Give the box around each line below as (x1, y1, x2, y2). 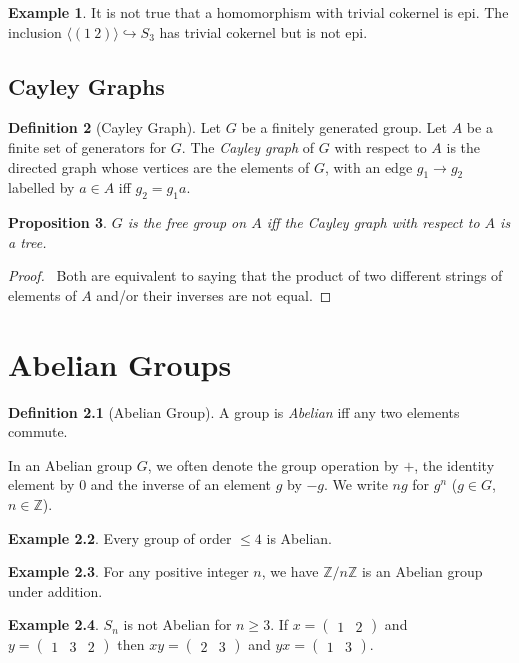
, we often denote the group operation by (147, 454, 399, 475)
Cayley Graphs (8, 70, 165, 101)
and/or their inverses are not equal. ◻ (96, 284, 332, 305)
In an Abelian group (8, 454, 133, 475)
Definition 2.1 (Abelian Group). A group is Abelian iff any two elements (8, 401, 460, 422)
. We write (324, 474, 388, 495)
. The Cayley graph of (181, 136, 315, 157)
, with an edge (325, 156, 413, 177)
